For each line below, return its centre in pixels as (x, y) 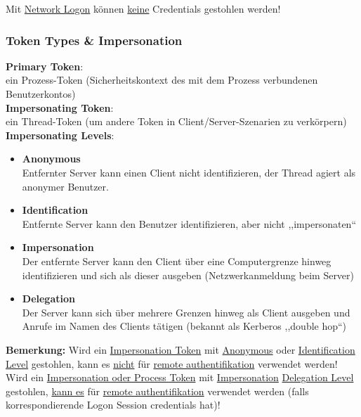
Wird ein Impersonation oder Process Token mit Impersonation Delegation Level (180, 377)
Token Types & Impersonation (94, 40)
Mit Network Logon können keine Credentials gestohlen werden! (143, 8)
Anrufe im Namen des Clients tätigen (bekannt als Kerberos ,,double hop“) (184, 326)
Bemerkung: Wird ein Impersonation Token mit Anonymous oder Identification (180, 349)
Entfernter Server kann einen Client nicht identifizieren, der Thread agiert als (189, 172)
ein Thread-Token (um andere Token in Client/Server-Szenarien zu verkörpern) (176, 121)
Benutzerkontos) (41, 94)
